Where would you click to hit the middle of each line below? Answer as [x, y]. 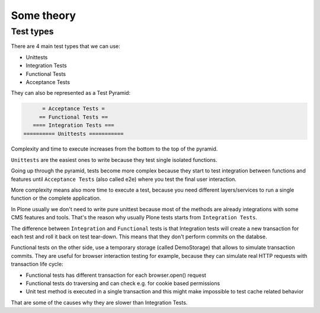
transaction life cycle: [37, 264]
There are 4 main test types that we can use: [66, 46]
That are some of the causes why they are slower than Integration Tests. [99, 302]
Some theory [44, 15]
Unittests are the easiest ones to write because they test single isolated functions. [114, 159]
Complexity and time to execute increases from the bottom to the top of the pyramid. [114, 149]
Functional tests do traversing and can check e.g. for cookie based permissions [123, 283]
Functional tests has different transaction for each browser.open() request [116, 275]
